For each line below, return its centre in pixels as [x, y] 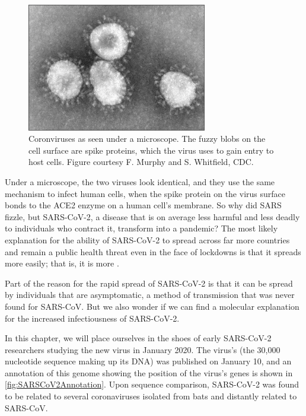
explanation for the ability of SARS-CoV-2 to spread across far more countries [147, 239]
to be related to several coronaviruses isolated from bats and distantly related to [151, 396]
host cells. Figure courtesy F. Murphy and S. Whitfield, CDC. [141, 162]
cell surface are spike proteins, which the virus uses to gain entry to [151, 150]
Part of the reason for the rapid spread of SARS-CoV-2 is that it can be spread [149, 283]
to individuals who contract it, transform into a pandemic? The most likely [141, 228]
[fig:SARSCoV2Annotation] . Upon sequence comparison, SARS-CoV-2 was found [152, 384]
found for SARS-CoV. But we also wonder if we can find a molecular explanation [152, 306]
